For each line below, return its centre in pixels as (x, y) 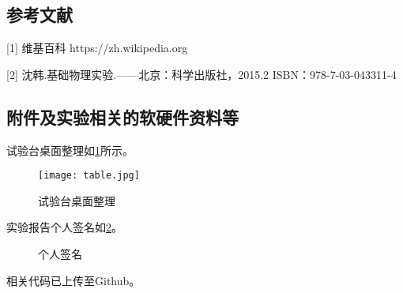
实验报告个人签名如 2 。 (64, 227)
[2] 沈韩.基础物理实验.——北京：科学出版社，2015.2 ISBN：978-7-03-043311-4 (201, 74)
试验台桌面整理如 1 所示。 (70, 150)
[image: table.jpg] (89, 176)
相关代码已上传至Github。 (73, 280)
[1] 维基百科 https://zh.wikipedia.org (97, 48)
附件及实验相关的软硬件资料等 (122, 116)
